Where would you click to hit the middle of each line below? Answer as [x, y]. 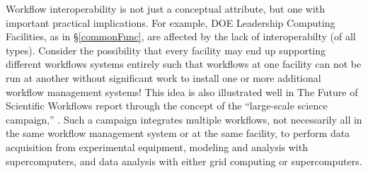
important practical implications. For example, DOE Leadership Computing [171, 22]
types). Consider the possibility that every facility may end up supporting [166, 50]
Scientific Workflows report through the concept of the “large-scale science [167, 106]
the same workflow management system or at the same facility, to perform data [178, 133]
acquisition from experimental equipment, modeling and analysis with [157, 147]
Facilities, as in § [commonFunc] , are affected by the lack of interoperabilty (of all [181, 36]
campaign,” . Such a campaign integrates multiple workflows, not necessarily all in [184, 119]
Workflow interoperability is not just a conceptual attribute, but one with [166, 8]
